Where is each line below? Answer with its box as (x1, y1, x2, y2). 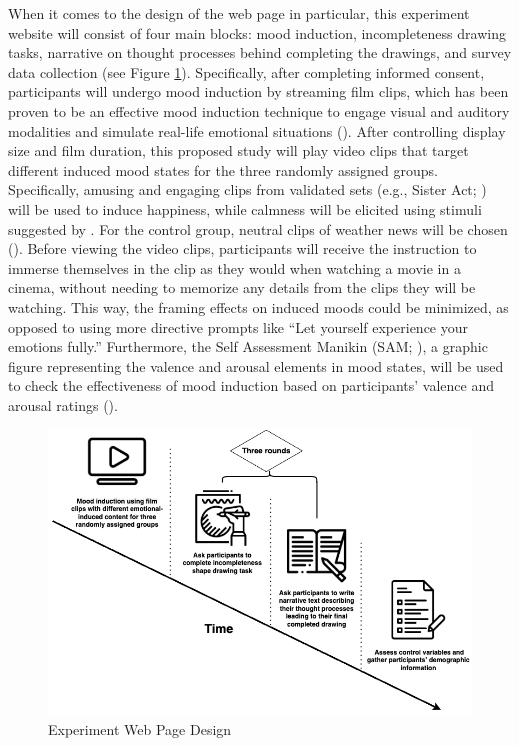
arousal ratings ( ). (8, 394, 118, 415)
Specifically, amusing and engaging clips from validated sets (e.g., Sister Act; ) (8, 179, 487, 200)
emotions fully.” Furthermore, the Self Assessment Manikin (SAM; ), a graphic (8, 336, 488, 357)
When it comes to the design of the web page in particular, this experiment (8, 3, 470, 23)
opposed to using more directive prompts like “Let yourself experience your (8, 316, 468, 337)
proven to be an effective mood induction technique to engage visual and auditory (8, 100, 510, 121)
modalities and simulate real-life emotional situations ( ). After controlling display (8, 120, 506, 141)
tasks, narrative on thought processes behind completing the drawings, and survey (8, 42, 512, 63)
